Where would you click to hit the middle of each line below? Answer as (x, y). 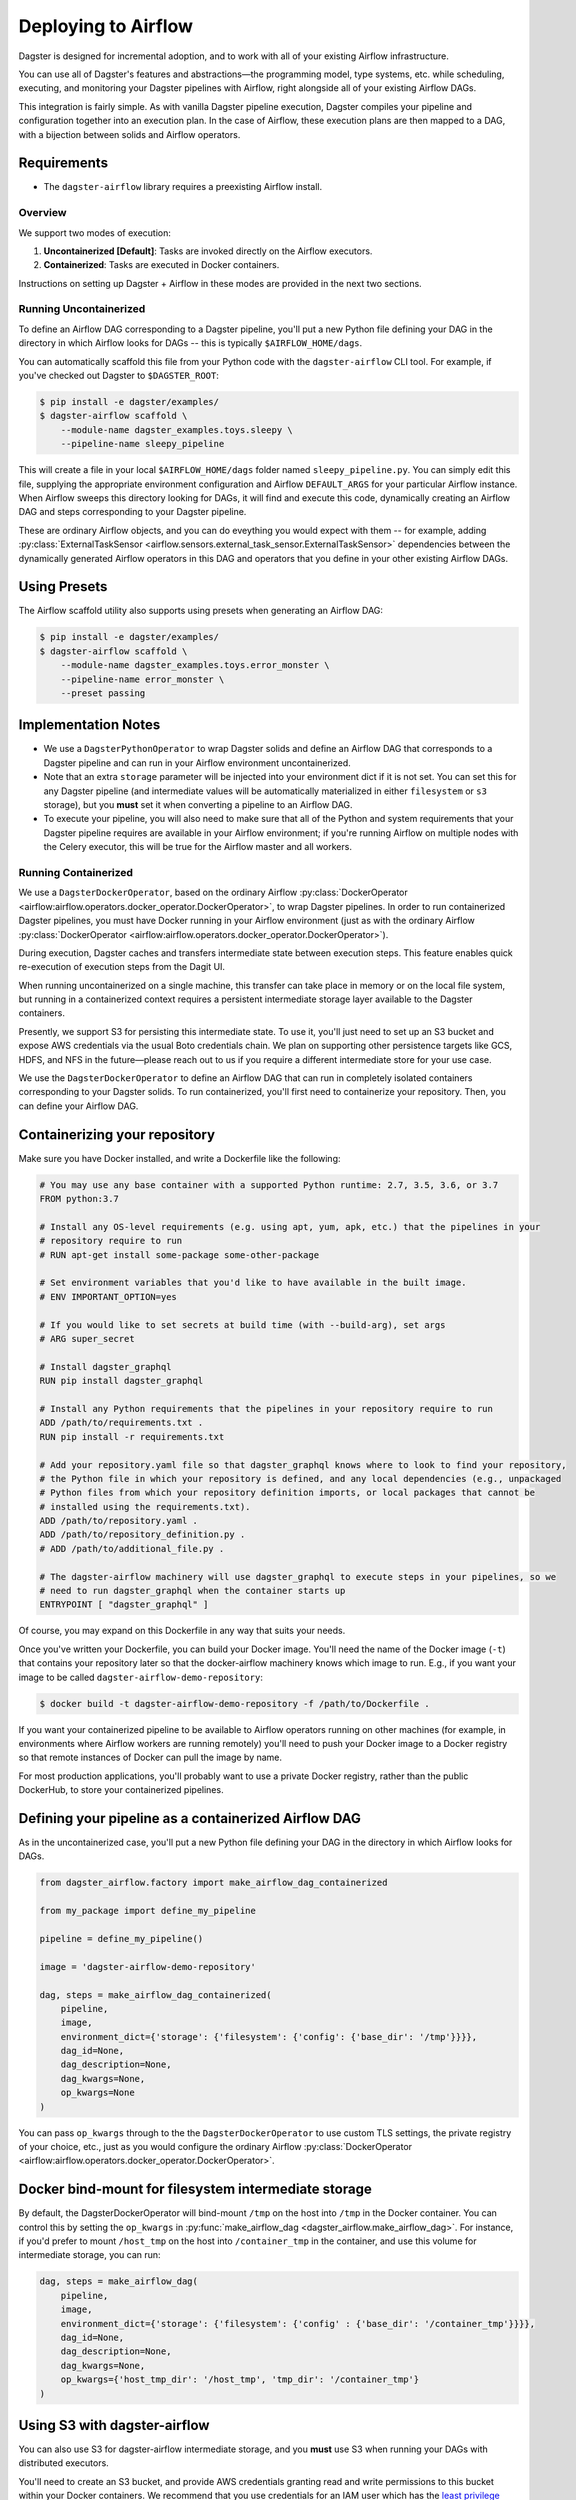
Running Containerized (76, 872)
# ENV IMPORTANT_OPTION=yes (108, 1296)
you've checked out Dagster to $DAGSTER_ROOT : (118, 376)
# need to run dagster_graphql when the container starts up (192, 1591)
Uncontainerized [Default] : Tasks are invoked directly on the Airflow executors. (208, 251)
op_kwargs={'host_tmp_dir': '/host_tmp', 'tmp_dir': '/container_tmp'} (240, 2379)
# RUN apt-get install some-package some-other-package (179, 1254)
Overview (42, 213)
